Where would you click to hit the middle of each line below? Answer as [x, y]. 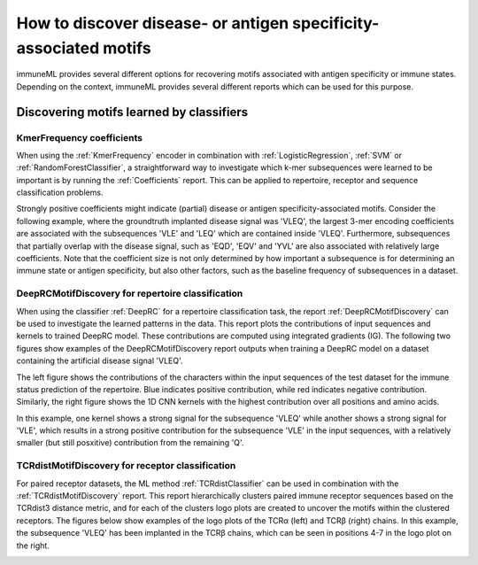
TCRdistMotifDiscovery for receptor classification [126, 466]
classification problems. [60, 193]
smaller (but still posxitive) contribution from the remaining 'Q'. [130, 443]
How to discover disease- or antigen [153, 23]
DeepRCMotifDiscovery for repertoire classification [130, 294]
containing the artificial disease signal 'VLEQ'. [100, 361]
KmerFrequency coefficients [80, 137]
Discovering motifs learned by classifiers [132, 112]
